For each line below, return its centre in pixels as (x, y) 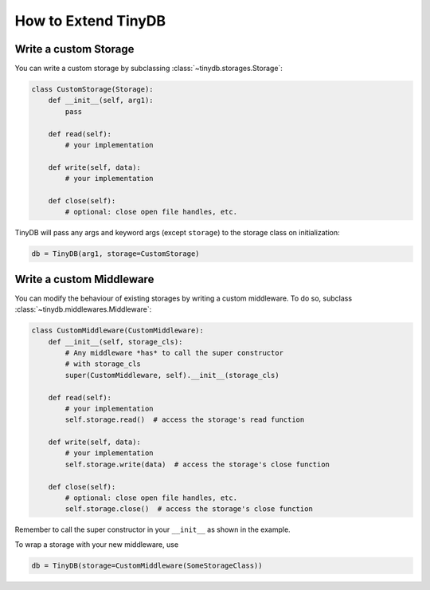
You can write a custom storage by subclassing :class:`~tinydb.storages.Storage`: (149, 69)
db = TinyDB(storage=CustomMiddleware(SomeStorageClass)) (147, 565)
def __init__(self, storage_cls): (115, 342)
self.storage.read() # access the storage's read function (185, 420)
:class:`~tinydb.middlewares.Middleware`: (83, 309)
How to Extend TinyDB (90, 21)
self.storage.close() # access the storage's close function (189, 509)
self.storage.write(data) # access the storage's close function (197, 464)
